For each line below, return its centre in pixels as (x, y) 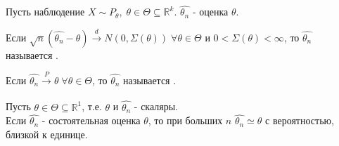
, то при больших (185, 120)
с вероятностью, (300, 120)
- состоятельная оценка (91, 120)
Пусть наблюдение (45, 12)
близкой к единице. (47, 134)
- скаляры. (156, 106)
